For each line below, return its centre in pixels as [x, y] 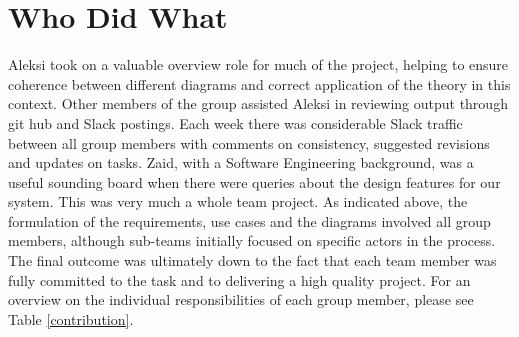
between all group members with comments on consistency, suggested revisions [249, 142]
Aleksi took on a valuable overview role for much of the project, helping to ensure [258, 64]
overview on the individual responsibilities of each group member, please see [241, 299]
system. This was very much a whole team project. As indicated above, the [238, 201]
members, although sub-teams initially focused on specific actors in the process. [252, 240]
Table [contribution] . [71, 318]
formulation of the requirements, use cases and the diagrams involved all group [249, 220]
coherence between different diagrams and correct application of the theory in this [259, 83]
